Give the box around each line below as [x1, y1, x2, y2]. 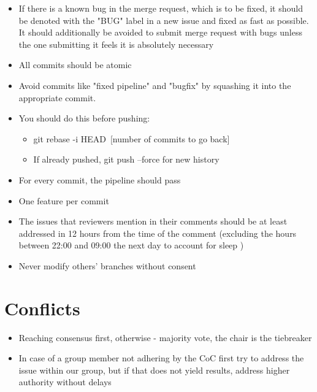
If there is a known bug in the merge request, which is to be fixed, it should [18, 2, 303, 14]
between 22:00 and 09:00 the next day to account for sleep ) [18, 239, 244, 252]
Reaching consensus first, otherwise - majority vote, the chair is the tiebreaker [18, 331, 312, 344]
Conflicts [4, 295, 80, 320]
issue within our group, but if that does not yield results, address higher [18, 363, 290, 376]
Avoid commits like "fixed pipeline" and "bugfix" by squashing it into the [18, 79, 291, 91]
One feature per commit [18, 194, 109, 207]
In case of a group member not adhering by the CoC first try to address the [18, 352, 304, 364]
